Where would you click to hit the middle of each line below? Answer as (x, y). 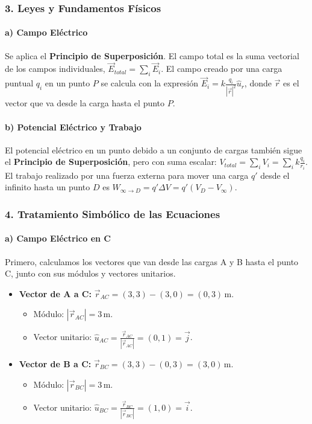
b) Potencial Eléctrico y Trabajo (73, 127)
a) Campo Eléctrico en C (58, 238)
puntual (19, 83)
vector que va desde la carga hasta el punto (85, 103)
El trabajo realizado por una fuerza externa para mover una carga (127, 175)
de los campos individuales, (55, 69)
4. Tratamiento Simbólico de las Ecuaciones (113, 214)
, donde (258, 83)
